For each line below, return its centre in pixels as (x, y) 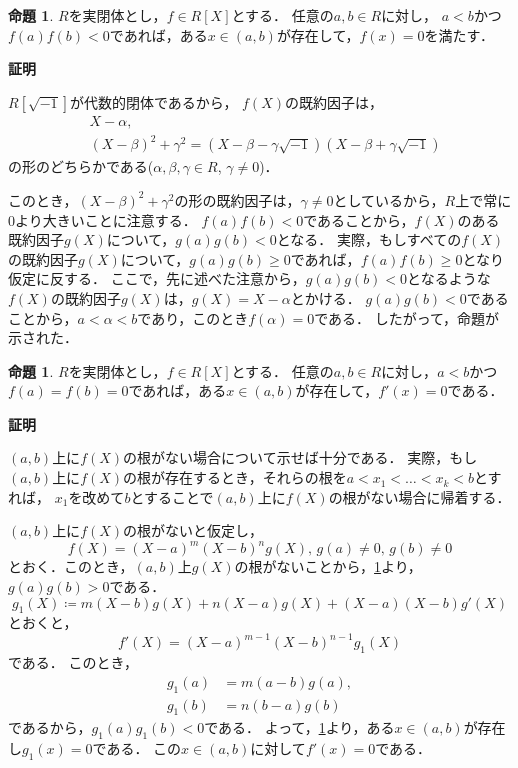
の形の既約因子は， (237, 199)
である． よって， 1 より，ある (299, 727)
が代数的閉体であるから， (153, 101)
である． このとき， (73, 662)
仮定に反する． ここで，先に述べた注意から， (157, 278)
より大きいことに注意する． (106, 219)
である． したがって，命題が (406, 317)
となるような (449, 278)
